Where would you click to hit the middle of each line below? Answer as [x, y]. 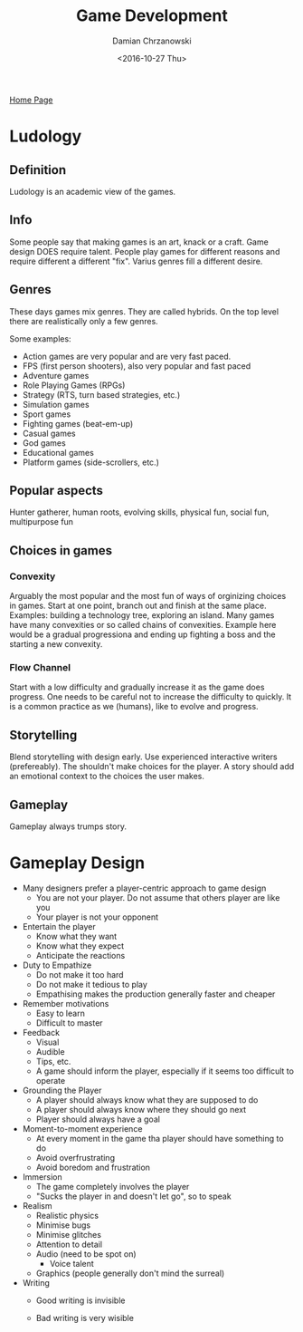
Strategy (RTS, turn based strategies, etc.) [101, 394]
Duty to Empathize [57, 965]
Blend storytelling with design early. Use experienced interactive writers [143, 757]
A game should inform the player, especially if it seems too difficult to [165, 1071]
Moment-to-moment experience [82, 1128]
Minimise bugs [63, 1225]
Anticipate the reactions [80, 955]
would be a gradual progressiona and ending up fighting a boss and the [142, 634]
